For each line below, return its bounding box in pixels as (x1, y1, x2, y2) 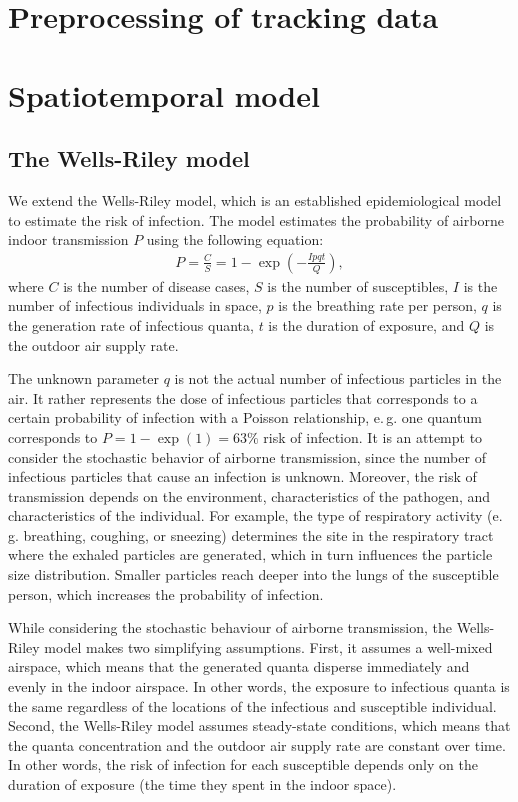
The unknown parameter (8, 368, 159, 389)
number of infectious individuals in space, (8, 295, 262, 316)
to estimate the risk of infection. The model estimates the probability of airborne (8, 209, 504, 230)
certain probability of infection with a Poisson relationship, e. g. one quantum (8, 407, 482, 428)
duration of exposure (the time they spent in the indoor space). (8, 774, 397, 795)
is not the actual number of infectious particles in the (174, 368, 502, 389)
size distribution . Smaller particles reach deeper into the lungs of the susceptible (8, 564, 499, 585)
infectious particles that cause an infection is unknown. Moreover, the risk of (8, 466, 477, 487)
